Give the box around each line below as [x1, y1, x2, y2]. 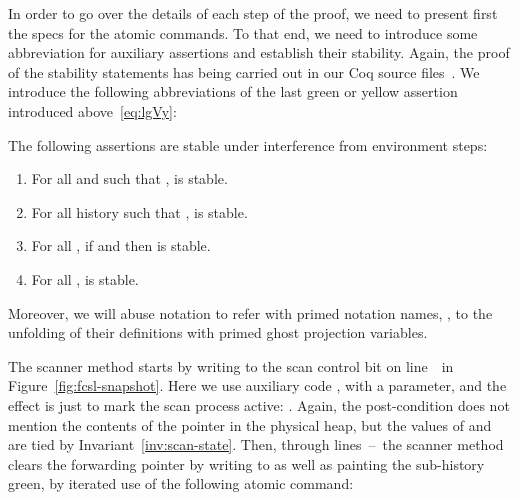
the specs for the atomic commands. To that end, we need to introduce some [8, 22, 478, 43]
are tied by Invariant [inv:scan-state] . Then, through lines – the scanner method [8, 434, 504, 455]
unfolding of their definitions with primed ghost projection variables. [8, 322, 428, 343]
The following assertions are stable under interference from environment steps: [8, 134, 488, 155]
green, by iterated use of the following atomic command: [8, 473, 354, 494]
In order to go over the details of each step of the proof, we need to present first [8, 3, 498, 23]
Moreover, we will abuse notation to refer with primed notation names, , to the [8, 302, 493, 323]
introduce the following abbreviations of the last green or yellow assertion [8, 81, 458, 102]
